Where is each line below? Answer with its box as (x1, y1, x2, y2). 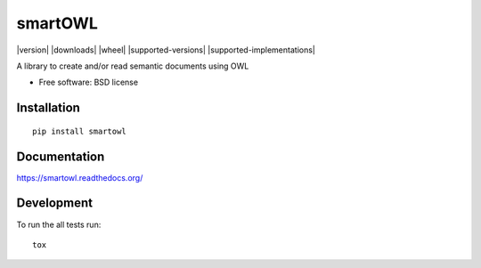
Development (16, 196, 94, 211)
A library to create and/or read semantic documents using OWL (16, 61, 249, 71)
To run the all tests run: (16, 219, 102, 230)
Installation (16, 101, 80, 116)
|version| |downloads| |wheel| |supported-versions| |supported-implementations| (16, 45, 315, 55)
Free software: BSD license (38, 77, 138, 88)
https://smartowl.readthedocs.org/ (16, 172, 143, 183)
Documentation (16, 149, 105, 164)
